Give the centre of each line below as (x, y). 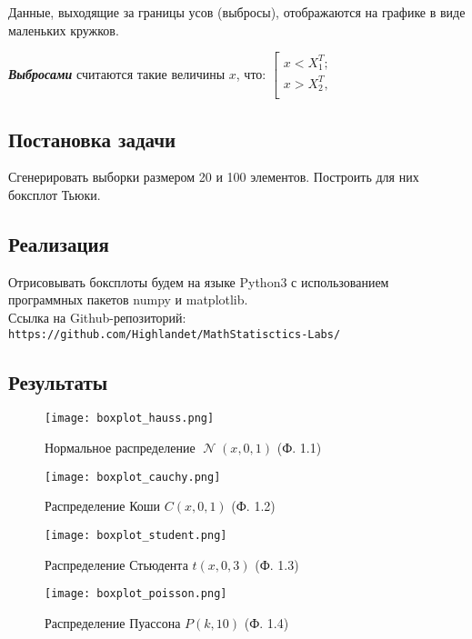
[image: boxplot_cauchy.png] (133, 477)
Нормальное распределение (120, 448)
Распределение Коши (103, 506)
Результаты (58, 381)
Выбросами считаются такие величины (117, 73)
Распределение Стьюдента (116, 564)
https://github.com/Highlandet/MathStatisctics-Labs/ (175, 334)
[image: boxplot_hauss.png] (130, 419)
